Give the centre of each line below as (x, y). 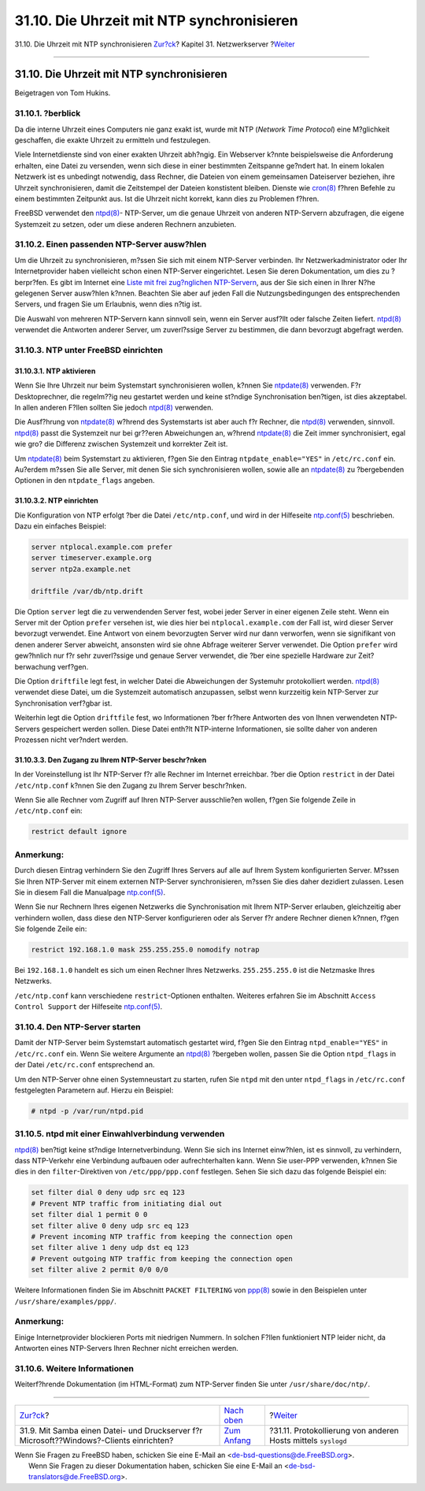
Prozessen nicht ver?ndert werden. (72, 740)
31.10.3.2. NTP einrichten (56, 501)
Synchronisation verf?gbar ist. (63, 703)
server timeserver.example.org (92, 558)
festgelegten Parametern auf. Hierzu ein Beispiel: (94, 1090)
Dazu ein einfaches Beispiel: (60, 526)
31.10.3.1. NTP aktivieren (55, 371)
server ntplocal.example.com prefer (102, 547)
